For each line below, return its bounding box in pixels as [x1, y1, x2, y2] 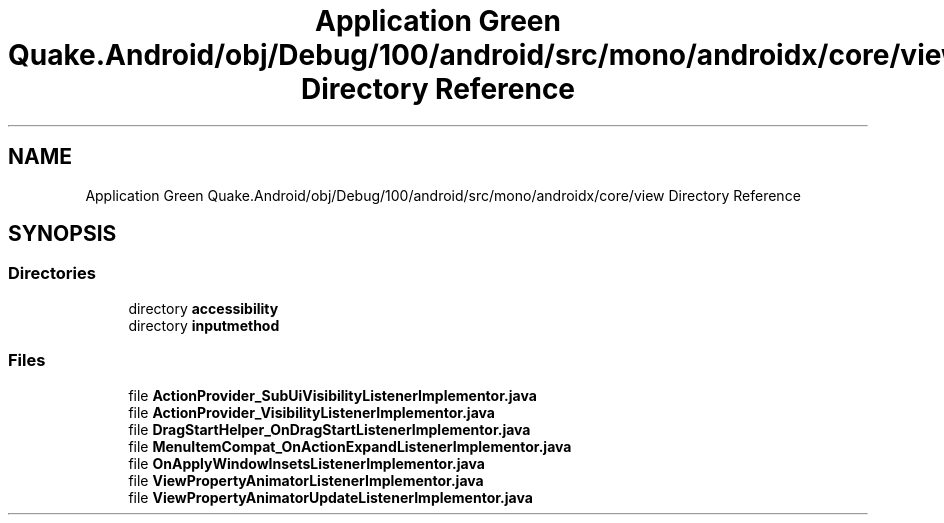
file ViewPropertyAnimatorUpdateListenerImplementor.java [128, 488, 533, 506]
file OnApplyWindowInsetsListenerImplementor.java [128, 454, 485, 472]
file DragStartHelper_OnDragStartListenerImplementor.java [128, 420, 531, 438]
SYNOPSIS [8, 221, 117, 247]
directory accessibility [128, 299, 279, 317]
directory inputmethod [128, 316, 280, 334]
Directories [8, 263, 96, 284]
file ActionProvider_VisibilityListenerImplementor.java [128, 403, 495, 421]
